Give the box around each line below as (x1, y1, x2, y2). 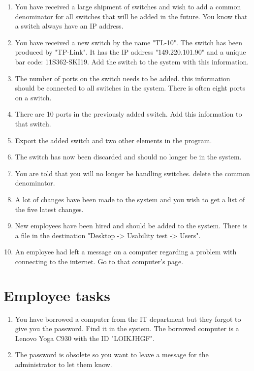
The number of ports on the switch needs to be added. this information (15, 73, 230, 83)
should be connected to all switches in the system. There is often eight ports (15, 83, 246, 93)
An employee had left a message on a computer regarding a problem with (15, 247, 237, 257)
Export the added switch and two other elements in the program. (15, 135, 212, 145)
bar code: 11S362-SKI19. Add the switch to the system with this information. (15, 56, 249, 66)
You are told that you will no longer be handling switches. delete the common (15, 168, 250, 178)
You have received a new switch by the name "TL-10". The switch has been (15, 37, 242, 47)
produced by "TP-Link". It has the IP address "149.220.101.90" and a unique (15, 47, 246, 57)
